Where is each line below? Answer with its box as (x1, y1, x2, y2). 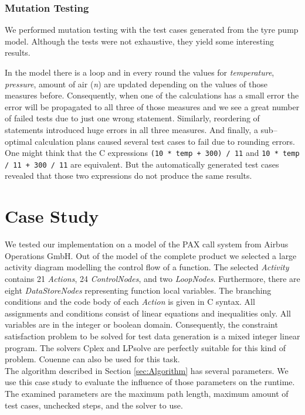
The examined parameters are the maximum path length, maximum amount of (5, 387, 289, 399)
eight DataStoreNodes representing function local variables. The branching (5, 284, 272, 296)
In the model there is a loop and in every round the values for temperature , (5, 66, 274, 78)
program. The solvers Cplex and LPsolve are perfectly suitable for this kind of (5, 341, 286, 353)
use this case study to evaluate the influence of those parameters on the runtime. (5, 376, 295, 388)
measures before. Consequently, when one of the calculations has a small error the (5, 89, 299, 101)
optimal (5, 135, 32, 147)
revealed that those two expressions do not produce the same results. (5, 169, 252, 182)
